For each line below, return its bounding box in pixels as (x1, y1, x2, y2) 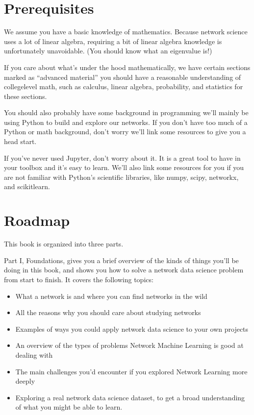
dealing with (15, 349, 53, 360)
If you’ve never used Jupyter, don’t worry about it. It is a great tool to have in (4, 152, 241, 163)
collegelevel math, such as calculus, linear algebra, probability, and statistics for (4, 81, 243, 92)
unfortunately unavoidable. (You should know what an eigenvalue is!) (4, 46, 212, 56)
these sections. (4, 91, 47, 101)
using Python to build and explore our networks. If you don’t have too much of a (4, 117, 248, 127)
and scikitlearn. (4, 181, 50, 192)
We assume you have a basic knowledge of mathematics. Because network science (4, 26, 248, 37)
